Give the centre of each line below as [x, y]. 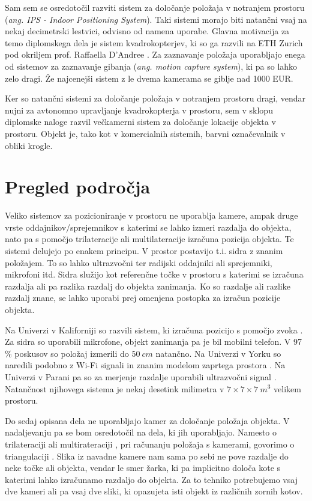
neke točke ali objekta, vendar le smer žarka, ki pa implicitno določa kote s [143, 468]
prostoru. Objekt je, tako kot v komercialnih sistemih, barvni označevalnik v [145, 133]
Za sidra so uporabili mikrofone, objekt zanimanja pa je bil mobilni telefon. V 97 [153, 342]
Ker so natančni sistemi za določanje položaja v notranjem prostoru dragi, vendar [155, 98]
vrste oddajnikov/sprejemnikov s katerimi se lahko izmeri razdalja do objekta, [148, 227]
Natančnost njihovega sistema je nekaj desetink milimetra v [115, 388]
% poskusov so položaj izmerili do [67, 353]
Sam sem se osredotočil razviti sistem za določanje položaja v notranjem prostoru [155, 7]
